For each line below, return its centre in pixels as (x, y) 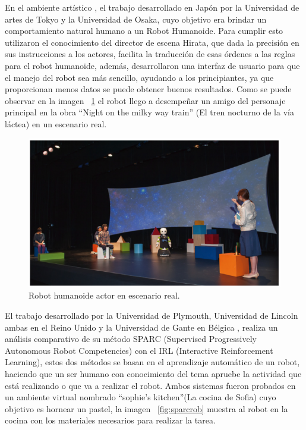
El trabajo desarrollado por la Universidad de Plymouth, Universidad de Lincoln (152, 315)
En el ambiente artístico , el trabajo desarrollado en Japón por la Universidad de (152, 7)
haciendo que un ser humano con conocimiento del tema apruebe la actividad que (153, 373)
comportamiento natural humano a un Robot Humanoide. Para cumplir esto (144, 31)
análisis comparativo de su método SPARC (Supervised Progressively (131, 339)
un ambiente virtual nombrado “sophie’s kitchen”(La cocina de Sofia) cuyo (141, 397)
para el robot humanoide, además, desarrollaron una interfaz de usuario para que (152, 65)
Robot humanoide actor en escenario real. (104, 295)
